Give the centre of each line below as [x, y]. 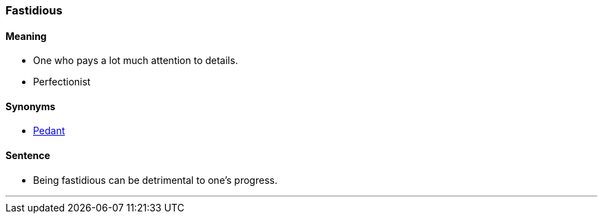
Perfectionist [62, 82]
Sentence [28, 156]
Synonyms [31, 106]
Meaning [26, 36]
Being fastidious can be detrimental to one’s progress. [155, 180]
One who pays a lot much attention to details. [136, 61]
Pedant [49, 131]
